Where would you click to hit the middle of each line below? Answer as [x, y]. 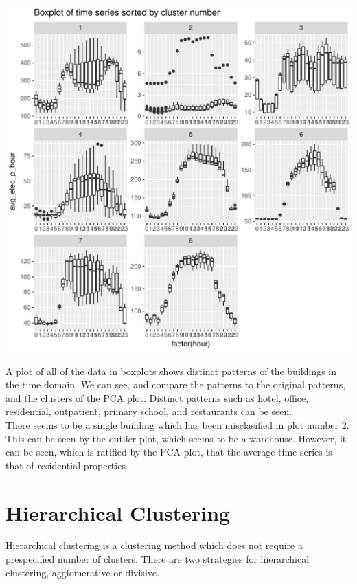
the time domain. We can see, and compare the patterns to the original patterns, [176, 384]
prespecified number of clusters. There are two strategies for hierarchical [158, 559]
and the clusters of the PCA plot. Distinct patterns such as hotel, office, [157, 397]
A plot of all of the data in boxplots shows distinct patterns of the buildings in [171, 371]
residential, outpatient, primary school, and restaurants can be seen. [149, 411]
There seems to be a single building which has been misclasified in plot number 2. [177, 424]
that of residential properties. [67, 465]
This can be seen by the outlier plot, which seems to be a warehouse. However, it [176, 438]
